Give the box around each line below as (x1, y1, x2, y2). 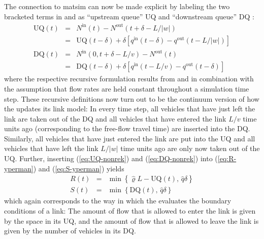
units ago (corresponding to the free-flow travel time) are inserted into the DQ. (4, 123, 250, 134)
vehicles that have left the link (4, 143, 98, 154)
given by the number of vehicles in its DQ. (4, 225, 136, 236)
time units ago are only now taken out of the (120, 143, 260, 154)
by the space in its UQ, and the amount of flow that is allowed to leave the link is (4, 215, 259, 226)
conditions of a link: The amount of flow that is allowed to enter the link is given (4, 205, 256, 216)
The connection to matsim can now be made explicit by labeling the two (4, 1, 230, 11)
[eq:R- (217, 153, 237, 164)
